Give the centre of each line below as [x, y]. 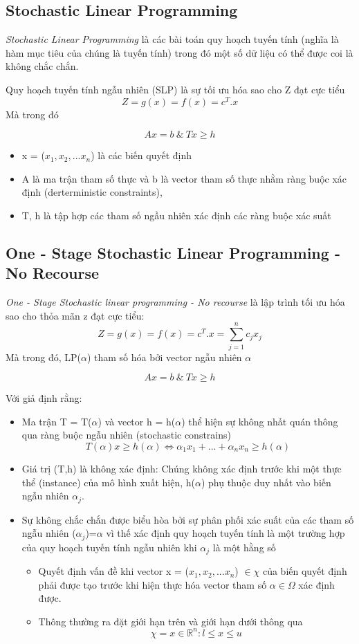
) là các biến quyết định [141, 155]
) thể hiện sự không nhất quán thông [260, 421]
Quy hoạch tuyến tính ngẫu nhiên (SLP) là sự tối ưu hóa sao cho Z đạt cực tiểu [175, 89]
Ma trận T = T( [57, 421]
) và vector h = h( [137, 421]
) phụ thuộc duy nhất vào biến [266, 482]
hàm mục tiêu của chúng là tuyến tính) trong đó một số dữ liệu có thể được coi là [179, 52]
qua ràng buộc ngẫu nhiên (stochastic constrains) [126, 435]
